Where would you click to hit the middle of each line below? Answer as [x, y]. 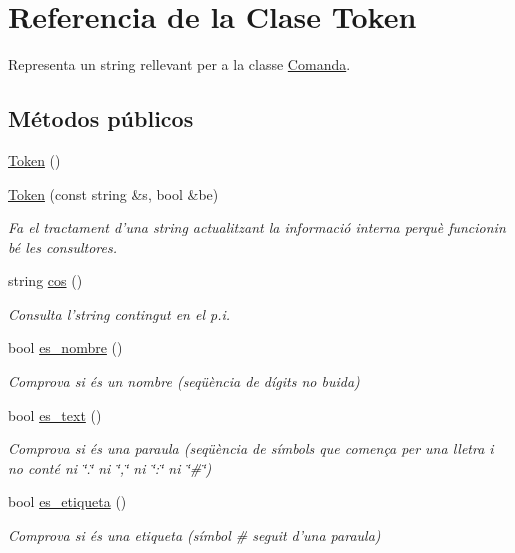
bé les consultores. [62, 246]
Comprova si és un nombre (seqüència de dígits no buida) [184, 381]
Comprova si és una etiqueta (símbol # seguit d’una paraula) [194, 535]
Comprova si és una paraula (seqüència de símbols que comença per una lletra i [251, 448]
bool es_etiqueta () [67, 501]
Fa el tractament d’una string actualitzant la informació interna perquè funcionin [257, 227]
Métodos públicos [101, 118]
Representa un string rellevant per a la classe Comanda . [179, 64]
